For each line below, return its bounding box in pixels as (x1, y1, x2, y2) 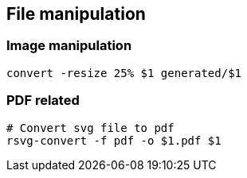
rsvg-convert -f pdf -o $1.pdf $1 (6, 133, 222, 147)
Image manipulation (6, 37, 132, 54)
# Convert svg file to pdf (6, 121, 174, 134)
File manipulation (6, 4, 146, 24)
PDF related (6, 92, 80, 109)
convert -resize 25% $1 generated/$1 (6, 66, 242, 79)
